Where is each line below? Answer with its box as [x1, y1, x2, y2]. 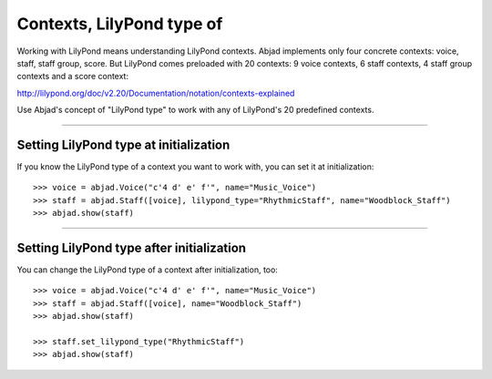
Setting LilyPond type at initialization [16, 137, 231, 152]
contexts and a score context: [16, 71, 129, 82]
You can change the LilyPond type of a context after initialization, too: [16, 264, 278, 275]
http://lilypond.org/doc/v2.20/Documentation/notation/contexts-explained [16, 87, 295, 98]
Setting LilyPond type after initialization [16, 241, 246, 255]
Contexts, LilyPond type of [16, 14, 223, 34]
